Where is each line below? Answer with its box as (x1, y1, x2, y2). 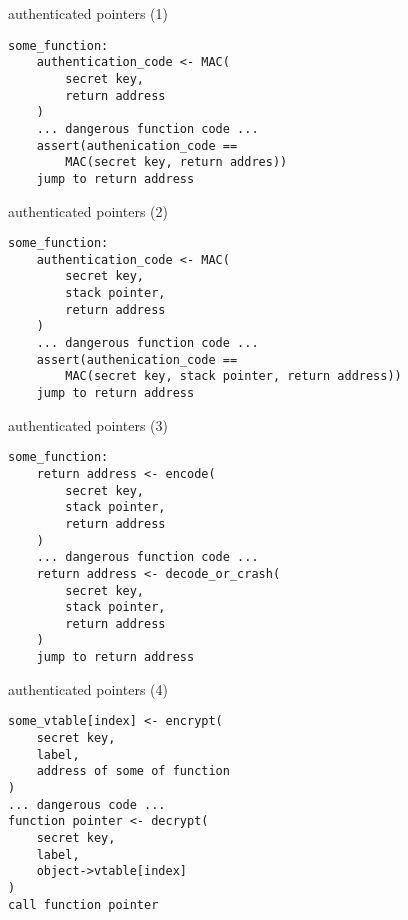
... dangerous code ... (8, 797, 166, 812)
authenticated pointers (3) (8, 414, 168, 435)
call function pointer (8, 897, 159, 912)
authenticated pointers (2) (8, 200, 168, 221)
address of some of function (36, 764, 230, 779)
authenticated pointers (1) (8, 3, 168, 23)
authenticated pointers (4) (8, 678, 168, 699)
